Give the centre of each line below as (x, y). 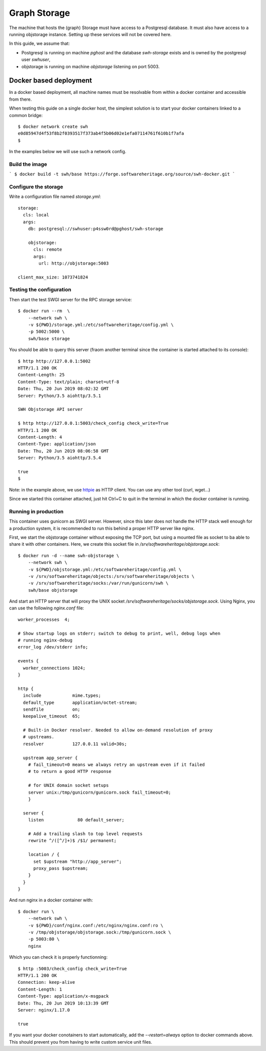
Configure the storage (36, 187)
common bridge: (26, 115)
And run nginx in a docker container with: (51, 900)
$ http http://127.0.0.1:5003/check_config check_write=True (93, 423)
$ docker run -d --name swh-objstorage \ (68, 555)
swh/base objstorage (53, 590)
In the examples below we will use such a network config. (68, 152)
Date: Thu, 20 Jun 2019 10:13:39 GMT (64, 1003)
